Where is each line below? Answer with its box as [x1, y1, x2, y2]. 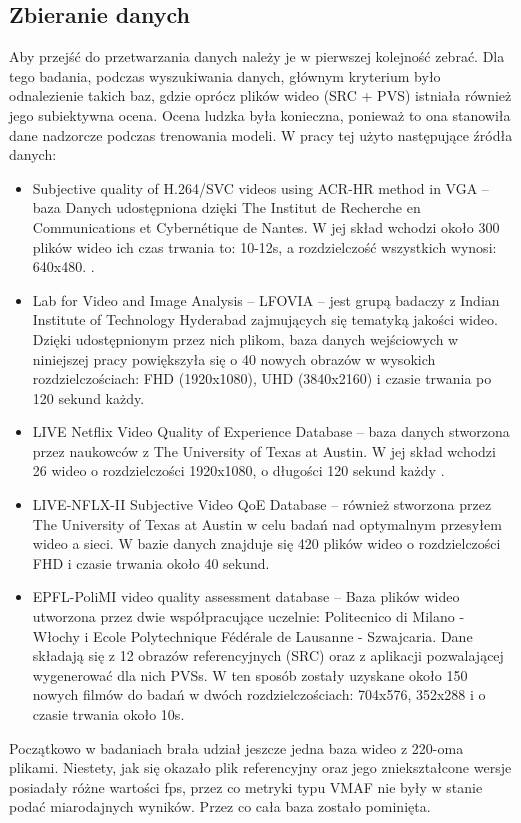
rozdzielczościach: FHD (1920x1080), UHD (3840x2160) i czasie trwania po [32, 368, 492, 389]
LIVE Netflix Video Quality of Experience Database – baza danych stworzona [32, 421, 510, 442]
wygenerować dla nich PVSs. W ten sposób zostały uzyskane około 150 [32, 664, 468, 685]
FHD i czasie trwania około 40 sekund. [32, 552, 270, 573]
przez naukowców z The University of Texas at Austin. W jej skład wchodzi [32, 440, 496, 461]
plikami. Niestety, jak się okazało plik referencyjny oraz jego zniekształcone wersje [9, 757, 512, 778]
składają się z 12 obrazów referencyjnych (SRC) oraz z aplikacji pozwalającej [32, 645, 504, 666]
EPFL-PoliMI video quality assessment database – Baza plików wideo [32, 586, 460, 607]
